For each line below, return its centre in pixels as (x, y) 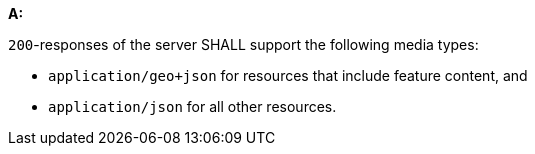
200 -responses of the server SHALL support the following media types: (243, 44)
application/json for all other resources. (192, 106)
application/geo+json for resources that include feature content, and (288, 75)
